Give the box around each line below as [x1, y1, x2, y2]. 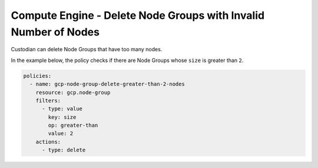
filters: [35, 97, 61, 104]
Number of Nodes [11, 25, 100, 38]
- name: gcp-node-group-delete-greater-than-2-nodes [29, 81, 185, 88]
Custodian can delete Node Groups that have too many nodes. [11, 46, 163, 53]
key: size [48, 114, 77, 120]
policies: [23, 73, 52, 79]
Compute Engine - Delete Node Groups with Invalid [11, 9, 265, 22]
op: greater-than [48, 122, 98, 129]
